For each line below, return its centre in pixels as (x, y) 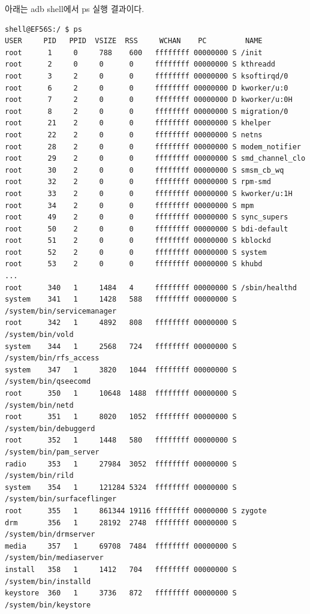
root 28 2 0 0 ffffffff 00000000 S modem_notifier (153, 147)
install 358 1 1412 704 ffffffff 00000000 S (121, 569)
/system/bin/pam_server (52, 452)
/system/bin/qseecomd (48, 382)
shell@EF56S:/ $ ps (43, 29)
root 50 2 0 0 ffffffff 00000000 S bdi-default (147, 229)
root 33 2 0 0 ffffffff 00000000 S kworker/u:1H (149, 193)
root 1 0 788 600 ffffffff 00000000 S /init (134, 52)
